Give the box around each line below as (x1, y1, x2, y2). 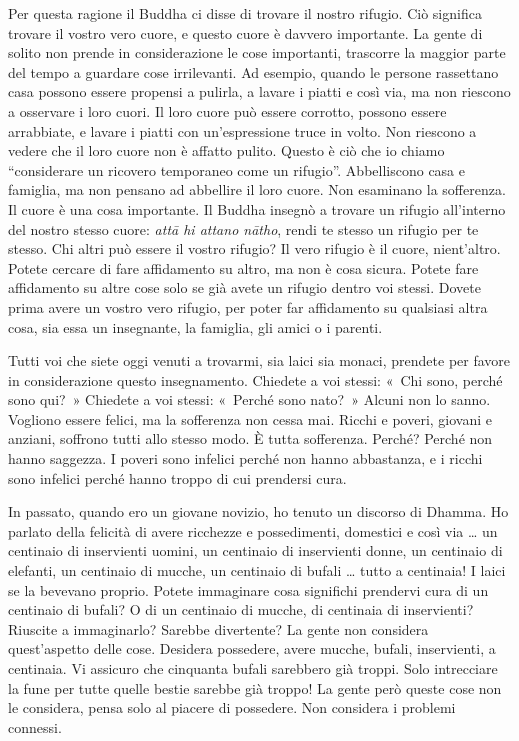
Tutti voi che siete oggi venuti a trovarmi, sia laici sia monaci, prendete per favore (8, 350, 511, 371)
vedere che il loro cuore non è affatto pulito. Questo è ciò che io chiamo (8, 140, 445, 161)
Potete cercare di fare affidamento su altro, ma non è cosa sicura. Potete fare (8, 257, 479, 278)
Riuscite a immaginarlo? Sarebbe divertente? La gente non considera (8, 618, 429, 639)
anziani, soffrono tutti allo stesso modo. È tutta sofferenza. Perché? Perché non (8, 428, 493, 449)
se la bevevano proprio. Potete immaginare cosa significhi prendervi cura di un (8, 579, 489, 600)
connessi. (8, 716, 62, 737)
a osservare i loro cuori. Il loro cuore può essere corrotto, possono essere (8, 100, 447, 121)
